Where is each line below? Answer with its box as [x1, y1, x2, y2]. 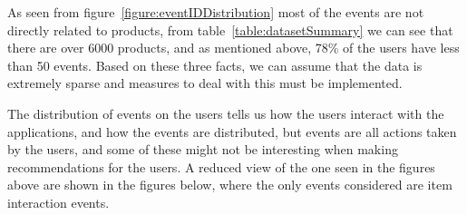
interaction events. [7, 192, 110, 211]
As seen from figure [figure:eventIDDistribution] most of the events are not [7, 3, 424, 21]
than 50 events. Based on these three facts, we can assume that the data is [7, 55, 423, 74]
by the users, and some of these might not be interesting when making [7, 140, 398, 159]
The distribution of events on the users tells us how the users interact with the [7, 103, 444, 122]
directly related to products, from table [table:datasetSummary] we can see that [7, 20, 453, 39]
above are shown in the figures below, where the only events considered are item [7, 175, 452, 194]
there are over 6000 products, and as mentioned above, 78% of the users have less [7, 38, 460, 57]
